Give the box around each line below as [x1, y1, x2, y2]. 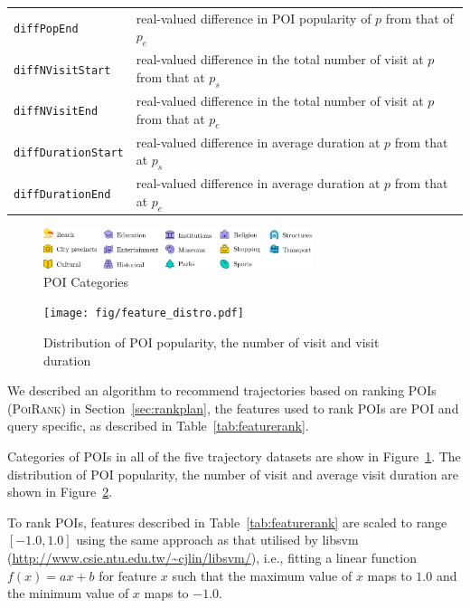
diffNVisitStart [14, 63, 111, 77]
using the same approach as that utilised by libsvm [76, 530, 359, 549]
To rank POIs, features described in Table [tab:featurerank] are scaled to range [7, 512, 447, 531]
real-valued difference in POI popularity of [136, 8, 371, 27]
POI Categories [43, 271, 129, 290]
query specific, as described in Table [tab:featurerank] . [7, 416, 309, 435]
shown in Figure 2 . [7, 482, 113, 501]
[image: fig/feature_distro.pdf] [43, 307, 244, 320]
